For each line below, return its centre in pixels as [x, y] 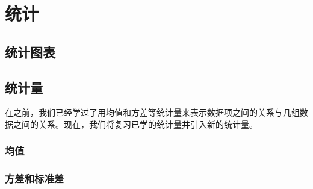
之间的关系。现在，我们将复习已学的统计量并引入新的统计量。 [135, 124]
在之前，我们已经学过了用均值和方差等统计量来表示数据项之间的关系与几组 [152, 112]
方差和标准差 [35, 178]
